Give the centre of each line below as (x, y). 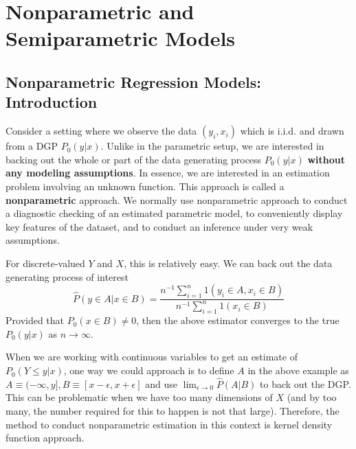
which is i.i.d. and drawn (292, 131)
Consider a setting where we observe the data (101, 131)
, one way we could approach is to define (149, 370)
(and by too (312, 397)
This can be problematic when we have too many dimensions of (139, 397)
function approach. (45, 438)
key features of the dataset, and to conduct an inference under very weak (159, 226)
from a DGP (32, 146)
